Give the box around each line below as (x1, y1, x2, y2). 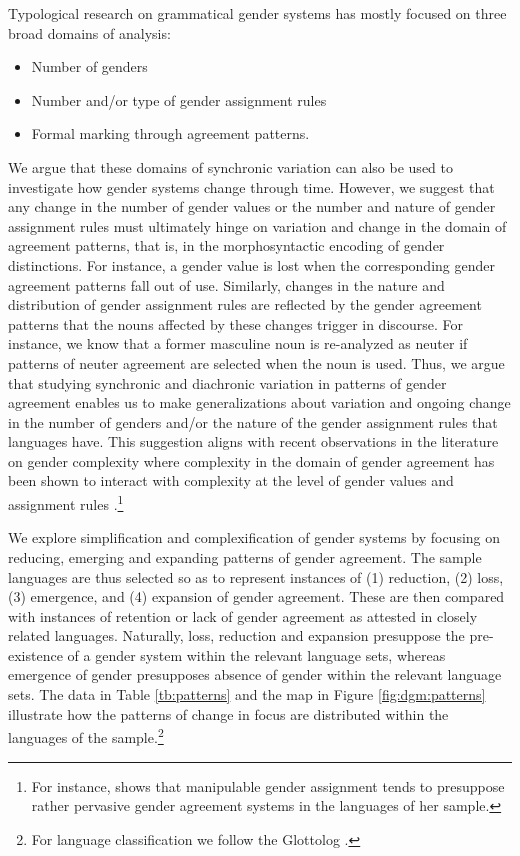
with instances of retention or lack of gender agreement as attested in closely (8, 605, 478, 626)
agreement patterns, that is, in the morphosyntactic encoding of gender (8, 235, 445, 256)
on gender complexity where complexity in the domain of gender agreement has (8, 450, 495, 471)
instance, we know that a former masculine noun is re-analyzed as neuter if (8, 333, 468, 354)
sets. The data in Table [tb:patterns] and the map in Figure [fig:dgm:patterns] (8, 684, 486, 705)
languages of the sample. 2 (8, 724, 164, 747)
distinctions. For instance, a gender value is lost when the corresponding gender (8, 254, 495, 275)
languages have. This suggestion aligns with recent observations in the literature (8, 431, 499, 452)
